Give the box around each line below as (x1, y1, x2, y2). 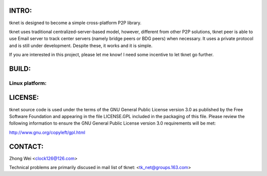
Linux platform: (9, 80, 47, 87)
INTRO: (9, 6, 32, 15)
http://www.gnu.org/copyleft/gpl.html (9, 129, 86, 135)
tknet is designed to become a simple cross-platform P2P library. (9, 20, 142, 26)
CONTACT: (9, 142, 44, 151)
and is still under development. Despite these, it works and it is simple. (9, 43, 153, 48)
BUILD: (9, 64, 31, 73)
